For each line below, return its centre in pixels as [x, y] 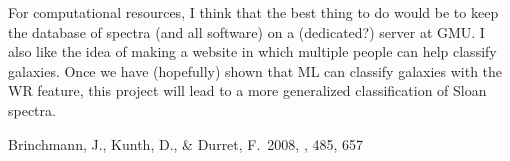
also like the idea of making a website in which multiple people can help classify [252, 51]
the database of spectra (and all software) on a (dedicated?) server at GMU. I [246, 31]
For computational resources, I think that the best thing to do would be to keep [253, 12]
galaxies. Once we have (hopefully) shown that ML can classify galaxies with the [255, 70]
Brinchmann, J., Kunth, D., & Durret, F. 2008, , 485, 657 [186, 143]
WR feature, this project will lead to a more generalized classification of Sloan [247, 90]
